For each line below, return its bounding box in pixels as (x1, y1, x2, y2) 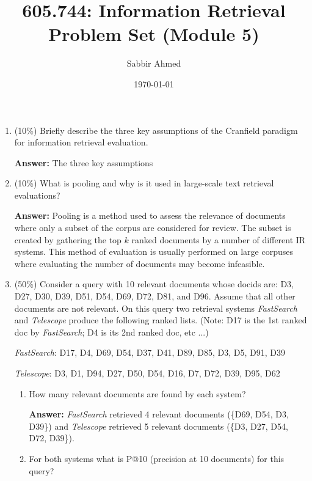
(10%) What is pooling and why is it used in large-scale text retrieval (14, 177, 274, 189)
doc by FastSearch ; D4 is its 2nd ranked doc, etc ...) (14, 325, 209, 338)
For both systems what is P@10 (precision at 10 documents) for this (29, 452, 285, 464)
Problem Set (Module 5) (48, 21, 259, 46)
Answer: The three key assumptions (14, 156, 153, 169)
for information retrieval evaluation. (14, 136, 148, 149)
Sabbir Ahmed (126, 57, 181, 70)
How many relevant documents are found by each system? (29, 387, 246, 400)
